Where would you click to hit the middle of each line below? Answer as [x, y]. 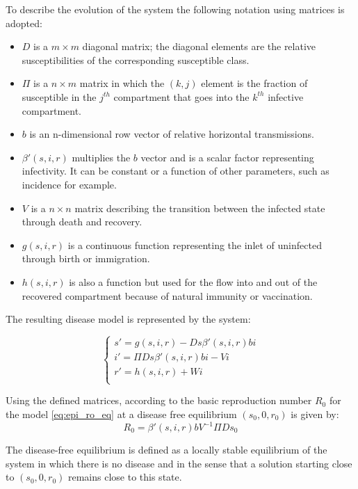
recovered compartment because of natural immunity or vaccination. [167, 295]
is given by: [315, 414]
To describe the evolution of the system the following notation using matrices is [175, 9]
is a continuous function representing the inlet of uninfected [195, 244]
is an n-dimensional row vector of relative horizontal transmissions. [172, 134]
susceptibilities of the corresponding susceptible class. [136, 59]
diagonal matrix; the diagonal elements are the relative [199, 46]
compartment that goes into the [181, 96]
